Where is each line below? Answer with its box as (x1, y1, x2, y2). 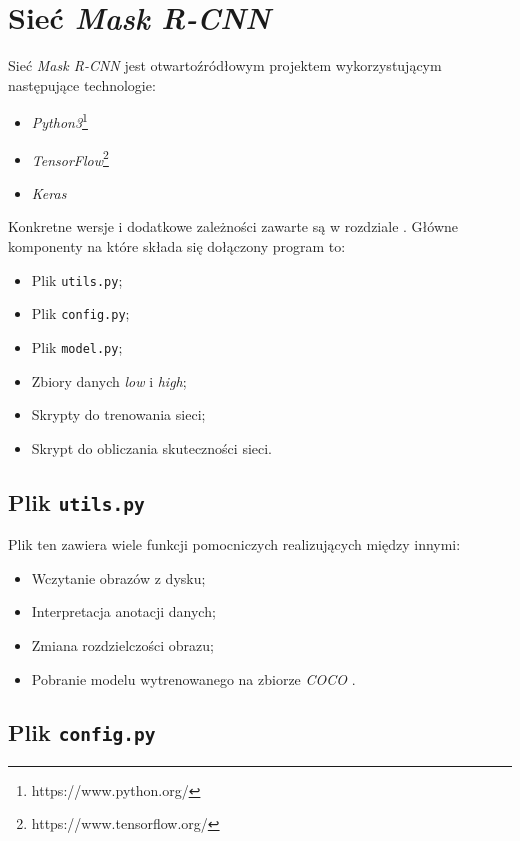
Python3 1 (31, 109, 88, 132)
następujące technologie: (8, 74, 156, 95)
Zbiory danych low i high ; (31, 370, 187, 391)
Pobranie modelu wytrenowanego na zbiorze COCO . (31, 668, 356, 689)
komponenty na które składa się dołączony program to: (8, 236, 346, 256)
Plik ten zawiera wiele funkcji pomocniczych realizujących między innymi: (8, 534, 461, 555)
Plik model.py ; (31, 336, 123, 357)
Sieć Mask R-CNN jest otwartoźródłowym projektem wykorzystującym (8, 55, 442, 76)
